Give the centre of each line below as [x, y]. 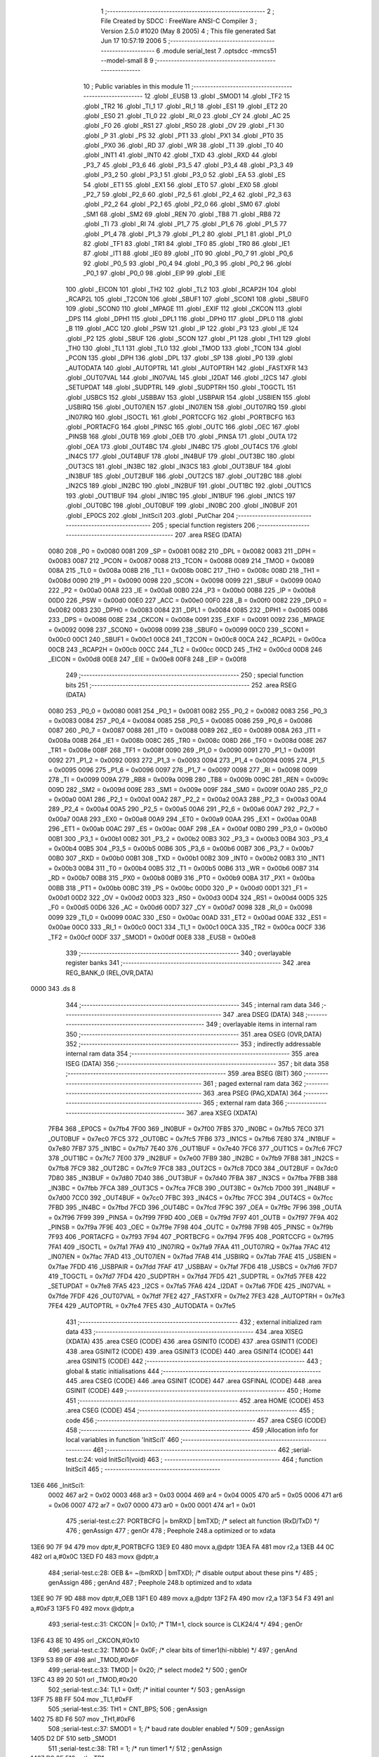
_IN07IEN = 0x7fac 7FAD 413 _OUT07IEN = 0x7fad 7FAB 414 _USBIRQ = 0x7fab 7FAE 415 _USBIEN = [192, 1257]
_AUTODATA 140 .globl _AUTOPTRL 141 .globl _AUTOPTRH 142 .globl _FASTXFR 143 [187, 368]
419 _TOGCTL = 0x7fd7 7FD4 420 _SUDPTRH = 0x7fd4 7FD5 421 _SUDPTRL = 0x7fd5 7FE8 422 [187, 1276]
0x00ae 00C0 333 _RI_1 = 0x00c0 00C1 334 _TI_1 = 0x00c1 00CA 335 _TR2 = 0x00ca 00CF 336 [187, 927]
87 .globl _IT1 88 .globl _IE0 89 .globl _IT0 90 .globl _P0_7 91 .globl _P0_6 [188, 254]
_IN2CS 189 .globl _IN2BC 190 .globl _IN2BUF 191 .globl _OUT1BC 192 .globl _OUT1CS [188, 486]
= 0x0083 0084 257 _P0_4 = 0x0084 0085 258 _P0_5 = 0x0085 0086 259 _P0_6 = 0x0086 [180, 720]
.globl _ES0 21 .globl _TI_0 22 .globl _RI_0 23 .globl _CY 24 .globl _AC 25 [187, 115]
